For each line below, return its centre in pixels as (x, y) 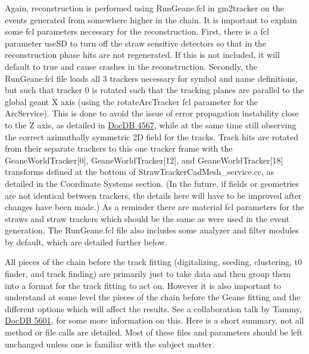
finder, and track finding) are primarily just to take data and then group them (148, 274)
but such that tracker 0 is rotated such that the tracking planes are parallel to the (154, 90)
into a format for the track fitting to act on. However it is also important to (143, 285)
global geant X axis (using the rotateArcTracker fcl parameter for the (132, 101)
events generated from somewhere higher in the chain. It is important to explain (151, 19)
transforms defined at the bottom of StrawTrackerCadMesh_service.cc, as (140, 172)
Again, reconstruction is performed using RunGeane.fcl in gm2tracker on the (144, 8)
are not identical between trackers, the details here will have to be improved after (153, 195)
